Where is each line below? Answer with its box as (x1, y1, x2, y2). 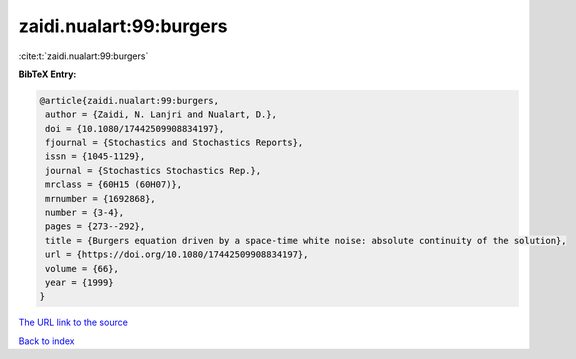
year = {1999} (45, 277, 114, 288)
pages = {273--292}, (45, 221, 146, 232)
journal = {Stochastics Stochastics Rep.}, (45, 165, 262, 176)
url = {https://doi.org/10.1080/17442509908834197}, (45, 249, 309, 260)
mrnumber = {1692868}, (45, 193, 157, 204)
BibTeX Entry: (18, 68, 77, 80)
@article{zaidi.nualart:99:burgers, (39, 95, 220, 106)
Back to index (18, 335, 75, 347)
